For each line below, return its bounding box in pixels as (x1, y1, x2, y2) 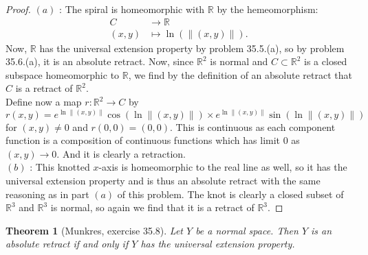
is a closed (304, 54, 347, 69)
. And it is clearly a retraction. (56, 146, 186, 160)
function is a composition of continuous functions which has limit (6, 133, 281, 147)
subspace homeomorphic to (6, 67, 120, 82)
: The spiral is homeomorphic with (59, 2, 205, 16)
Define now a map (6, 95, 82, 109)
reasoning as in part (6, 186, 89, 201)
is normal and (210, 54, 268, 69)
